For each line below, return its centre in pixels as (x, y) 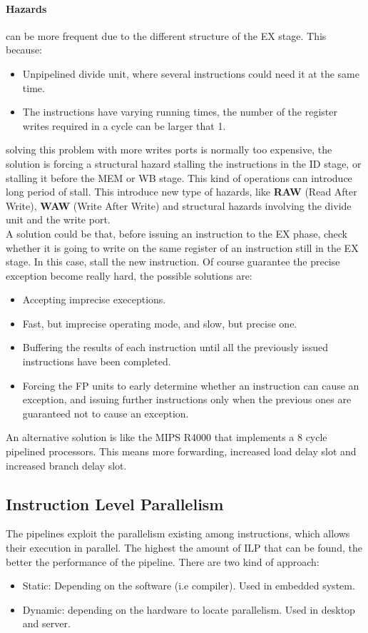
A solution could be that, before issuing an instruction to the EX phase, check (177, 233)
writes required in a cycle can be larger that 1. (124, 125)
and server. (46, 623)
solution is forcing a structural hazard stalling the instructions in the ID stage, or (184, 163)
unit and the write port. (58, 219)
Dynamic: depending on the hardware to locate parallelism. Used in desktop (189, 609)
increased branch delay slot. (66, 465)
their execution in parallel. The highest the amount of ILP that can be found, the (184, 548)
